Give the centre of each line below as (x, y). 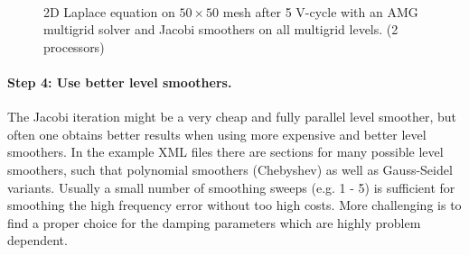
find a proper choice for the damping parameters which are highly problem (214, 222)
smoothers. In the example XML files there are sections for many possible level (225, 152)
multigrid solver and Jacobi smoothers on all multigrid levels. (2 (221, 29)
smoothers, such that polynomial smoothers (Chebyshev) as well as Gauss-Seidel (230, 169)
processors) (74, 46)
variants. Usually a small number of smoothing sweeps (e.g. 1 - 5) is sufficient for (231, 187)
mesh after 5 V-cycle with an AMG (320, 11)
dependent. (38, 240)
